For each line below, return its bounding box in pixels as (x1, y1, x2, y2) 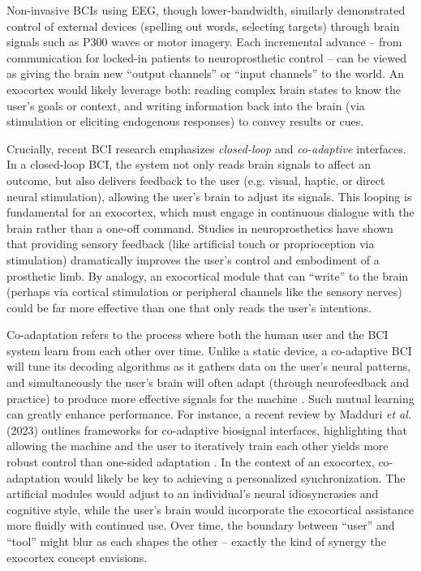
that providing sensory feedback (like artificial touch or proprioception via (6, 235, 375, 252)
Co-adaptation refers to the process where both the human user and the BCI (6, 326, 389, 343)
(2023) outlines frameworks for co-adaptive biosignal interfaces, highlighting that (6, 421, 408, 438)
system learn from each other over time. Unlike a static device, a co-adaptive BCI (6, 341, 412, 358)
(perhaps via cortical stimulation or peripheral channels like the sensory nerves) (6, 283, 402, 300)
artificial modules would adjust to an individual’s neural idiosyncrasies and (6, 485, 379, 502)
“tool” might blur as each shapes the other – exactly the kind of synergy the (6, 533, 386, 549)
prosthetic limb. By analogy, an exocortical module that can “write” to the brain (6, 267, 409, 284)
